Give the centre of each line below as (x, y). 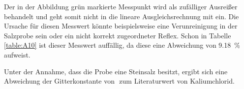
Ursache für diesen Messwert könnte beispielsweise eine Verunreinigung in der (121, 26)
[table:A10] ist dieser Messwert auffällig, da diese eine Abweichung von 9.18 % (122, 45)
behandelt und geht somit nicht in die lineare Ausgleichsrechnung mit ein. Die (122, 16)
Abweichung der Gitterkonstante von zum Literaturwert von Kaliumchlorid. (119, 81)
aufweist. (17, 54)
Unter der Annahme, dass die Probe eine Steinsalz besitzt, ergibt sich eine (116, 71)
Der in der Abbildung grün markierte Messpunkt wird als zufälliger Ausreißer (121, 6)
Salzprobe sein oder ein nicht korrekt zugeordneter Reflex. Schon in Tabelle (118, 35)
